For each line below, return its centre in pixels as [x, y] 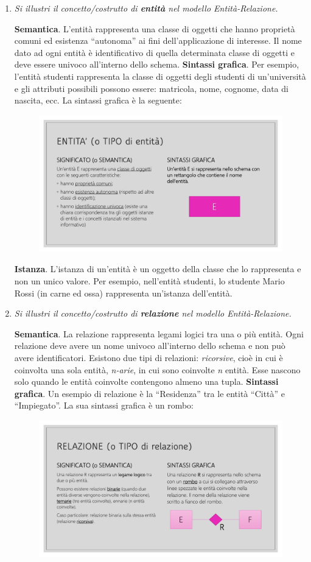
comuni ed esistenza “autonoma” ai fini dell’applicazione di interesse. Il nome [158, 40]
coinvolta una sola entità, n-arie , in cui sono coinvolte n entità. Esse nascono [157, 369]
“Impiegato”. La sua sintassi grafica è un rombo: [104, 405]
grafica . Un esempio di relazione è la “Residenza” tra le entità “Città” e [150, 393]
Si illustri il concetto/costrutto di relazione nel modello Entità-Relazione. [153, 313]
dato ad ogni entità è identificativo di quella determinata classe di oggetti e [155, 52]
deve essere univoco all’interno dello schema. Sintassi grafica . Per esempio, [157, 64]
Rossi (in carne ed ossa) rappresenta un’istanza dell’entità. [123, 293]
